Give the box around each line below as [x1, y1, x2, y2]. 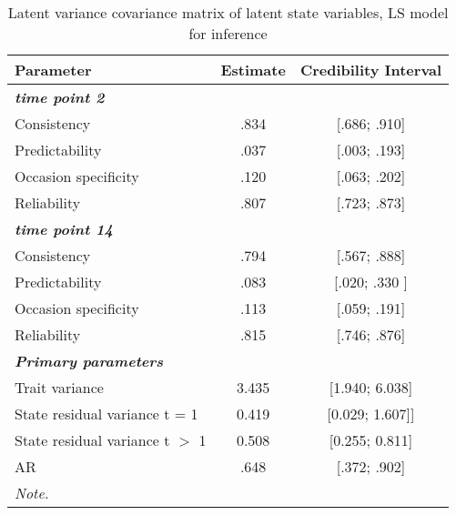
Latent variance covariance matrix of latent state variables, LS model [7, 2, 449, 23]
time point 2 [15, 86, 105, 107]
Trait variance [15, 377, 104, 398]
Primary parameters [15, 350, 164, 371]
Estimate [220, 59, 286, 80]
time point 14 [15, 218, 113, 239]
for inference [188, 23, 268, 44]
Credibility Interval [299, 59, 442, 80]
